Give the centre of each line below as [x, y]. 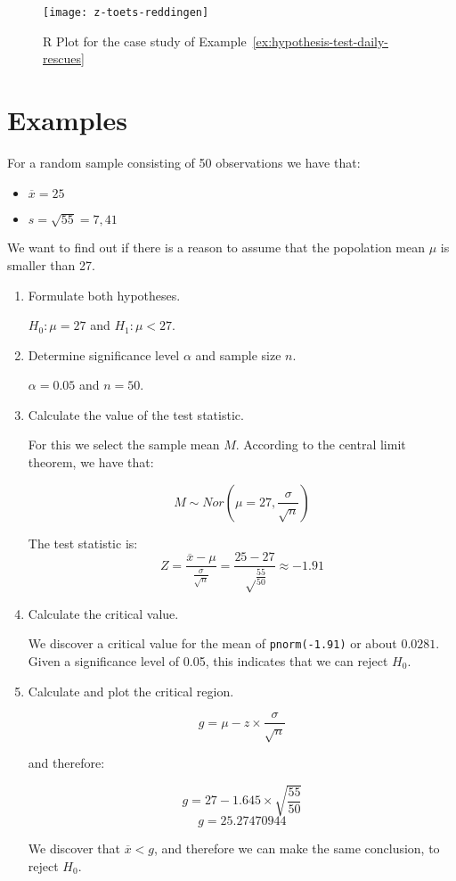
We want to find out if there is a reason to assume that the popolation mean [216, 247]
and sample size [238, 354]
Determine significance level [104, 354]
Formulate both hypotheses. [104, 295]
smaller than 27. [51, 264]
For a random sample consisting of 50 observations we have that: [184, 162]
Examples [67, 120]
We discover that [74, 848]
